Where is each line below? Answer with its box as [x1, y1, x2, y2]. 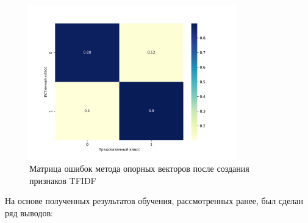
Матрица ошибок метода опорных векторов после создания [29, 161, 249, 174]
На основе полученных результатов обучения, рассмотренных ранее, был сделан [5, 194, 304, 207]
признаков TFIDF [29, 174, 96, 186]
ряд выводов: [5, 206, 53, 219]
